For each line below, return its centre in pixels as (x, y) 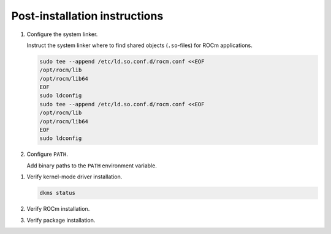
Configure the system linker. (62, 34)
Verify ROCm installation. (58, 209)
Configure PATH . (48, 154)
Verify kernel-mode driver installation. (74, 177)
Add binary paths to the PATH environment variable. (92, 166)
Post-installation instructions (87, 16)
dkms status (58, 193)
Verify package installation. (61, 220)
